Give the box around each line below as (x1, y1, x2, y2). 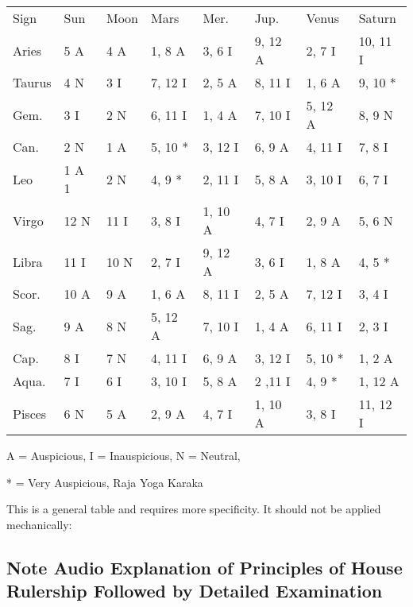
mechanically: (6, 516, 72, 532)
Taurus (13, 73, 52, 91)
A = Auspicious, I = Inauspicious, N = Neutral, (6, 447, 241, 463)
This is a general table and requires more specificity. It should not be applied (6, 501, 381, 517)
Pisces (13, 404, 47, 423)
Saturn (358, 9, 396, 27)
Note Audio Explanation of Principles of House (6, 555, 403, 579)
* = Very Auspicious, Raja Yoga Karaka (6, 474, 203, 490)
